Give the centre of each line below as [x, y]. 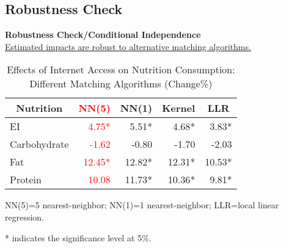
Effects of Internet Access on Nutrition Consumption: [121, 70]
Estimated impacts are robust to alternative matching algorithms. [128, 46]
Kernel [179, 108]
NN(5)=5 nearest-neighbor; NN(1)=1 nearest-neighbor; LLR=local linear [142, 205]
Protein [26, 180]
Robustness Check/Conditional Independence [103, 35]
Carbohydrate [39, 144]
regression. [25, 217]
